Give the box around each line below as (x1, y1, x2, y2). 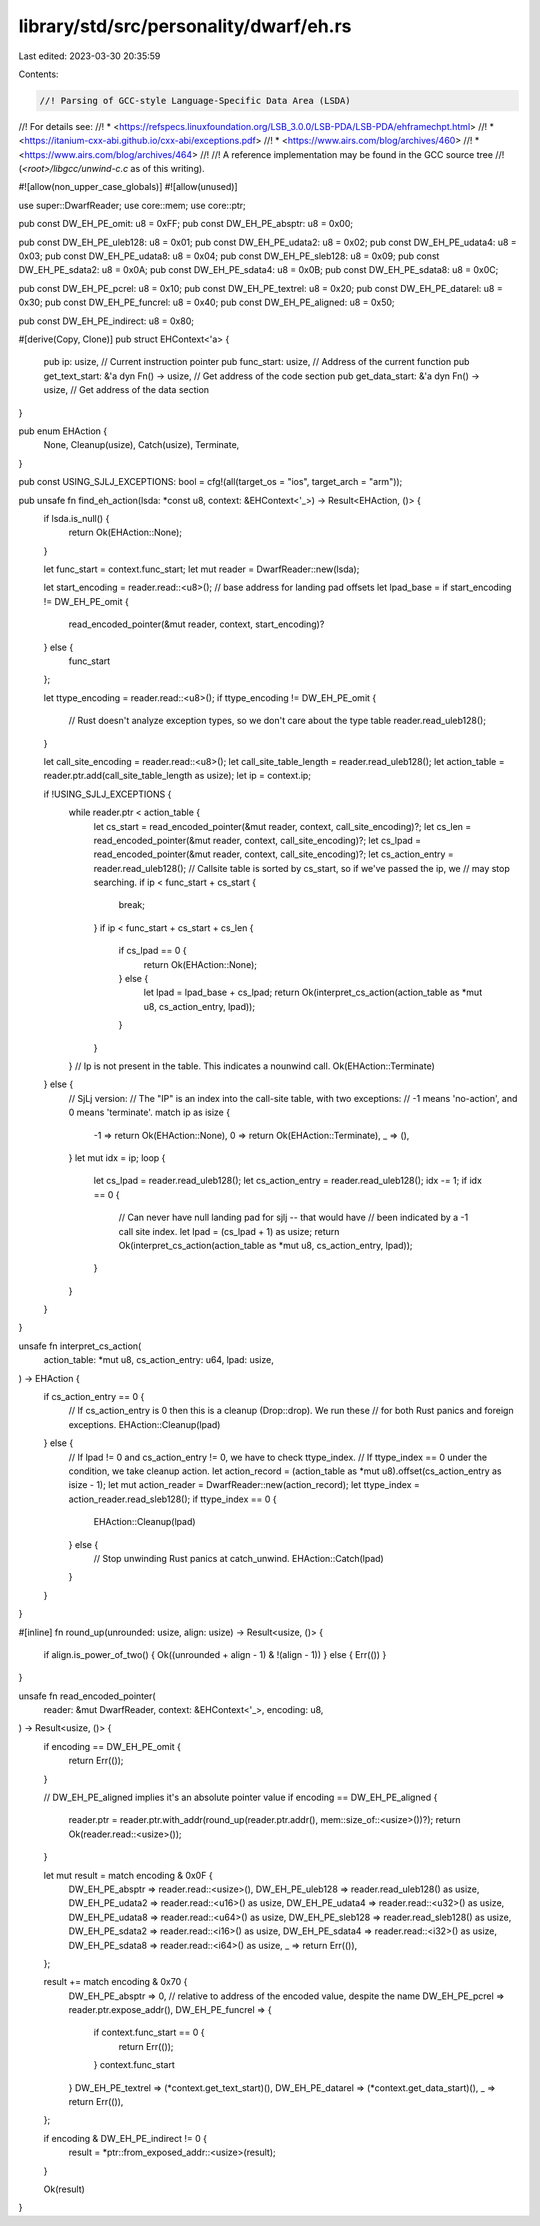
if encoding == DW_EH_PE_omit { (43, 1740, 182, 1752)
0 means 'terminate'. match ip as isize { (68, 1106, 230, 1119)
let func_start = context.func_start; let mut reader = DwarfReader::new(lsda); (43, 563, 360, 575)
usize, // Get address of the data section (43, 384, 210, 396)
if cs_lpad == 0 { (118, 945, 187, 957)
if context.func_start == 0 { (93, 2026, 205, 2039)
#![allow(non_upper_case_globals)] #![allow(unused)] (18, 181, 239, 193)
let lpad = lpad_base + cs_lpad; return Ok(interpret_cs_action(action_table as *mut (143, 986, 483, 999)
